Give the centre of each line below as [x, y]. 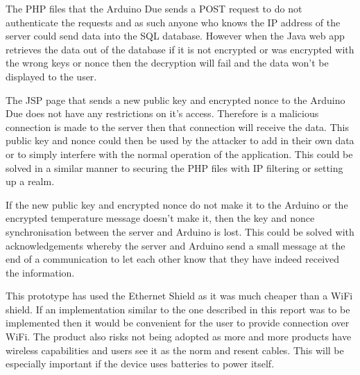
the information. [40, 272]
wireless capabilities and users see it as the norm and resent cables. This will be [175, 350]
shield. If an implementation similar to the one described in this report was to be [178, 309]
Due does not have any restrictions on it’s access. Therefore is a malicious [162, 113]
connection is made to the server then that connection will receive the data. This [177, 127]
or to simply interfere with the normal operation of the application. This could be [179, 154]
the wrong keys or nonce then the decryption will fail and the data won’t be [167, 63]
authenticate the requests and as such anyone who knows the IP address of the [173, 22]
